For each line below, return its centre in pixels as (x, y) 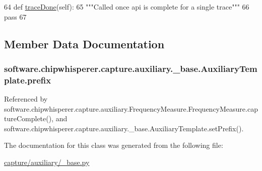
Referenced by (26, 99)
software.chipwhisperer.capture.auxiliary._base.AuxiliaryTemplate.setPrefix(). (124, 128)
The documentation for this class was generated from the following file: (114, 145)
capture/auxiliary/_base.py (47, 162)
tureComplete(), (29, 118)
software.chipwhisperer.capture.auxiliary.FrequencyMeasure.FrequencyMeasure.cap (131, 108)
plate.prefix (28, 80)
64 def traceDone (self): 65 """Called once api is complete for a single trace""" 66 (127, 7)
